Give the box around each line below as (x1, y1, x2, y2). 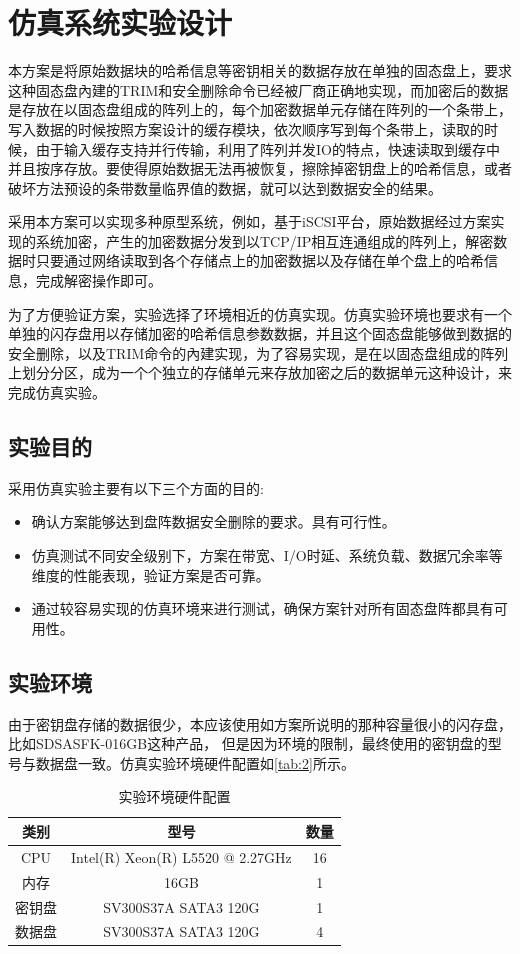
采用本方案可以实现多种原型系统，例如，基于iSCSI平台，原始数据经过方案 (8, 211, 491, 232)
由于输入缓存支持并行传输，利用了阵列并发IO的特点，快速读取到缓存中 (35, 138, 500, 159)
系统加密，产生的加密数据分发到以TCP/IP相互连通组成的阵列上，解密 (35, 230, 494, 251)
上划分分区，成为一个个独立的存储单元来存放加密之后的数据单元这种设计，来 (8, 362, 512, 383)
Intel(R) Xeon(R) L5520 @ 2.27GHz (71, 846, 292, 867)
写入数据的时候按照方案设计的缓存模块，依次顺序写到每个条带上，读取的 (8, 118, 484, 139)
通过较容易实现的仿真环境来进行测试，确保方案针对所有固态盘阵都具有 (31, 598, 494, 619)
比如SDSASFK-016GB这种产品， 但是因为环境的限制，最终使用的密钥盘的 (8, 733, 488, 754)
